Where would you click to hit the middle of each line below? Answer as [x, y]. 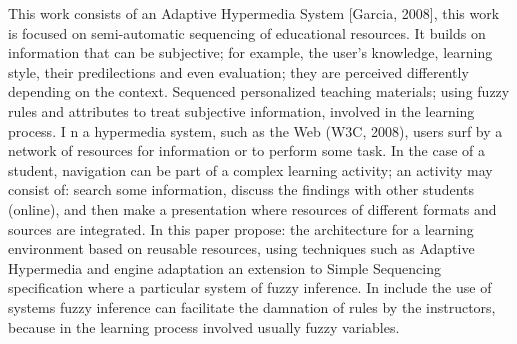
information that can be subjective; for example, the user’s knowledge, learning [250, 52]
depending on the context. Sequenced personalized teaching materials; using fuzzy [259, 91]
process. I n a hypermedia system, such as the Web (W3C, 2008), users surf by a [255, 130]
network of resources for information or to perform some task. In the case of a [247, 150]
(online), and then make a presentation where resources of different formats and [252, 208]
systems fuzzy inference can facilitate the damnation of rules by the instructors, [252, 306]
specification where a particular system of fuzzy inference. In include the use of [250, 287]
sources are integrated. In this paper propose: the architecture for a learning [241, 228]
